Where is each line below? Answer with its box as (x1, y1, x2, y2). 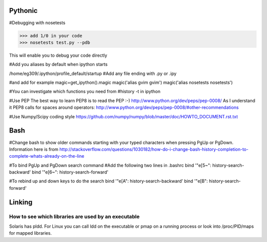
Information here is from (9, 146, 59, 152)
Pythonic (9, 6, 38, 15)
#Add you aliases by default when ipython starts (9, 62, 108, 68)
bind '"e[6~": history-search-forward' (32, 169, 109, 175)
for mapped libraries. (9, 230, 52, 236)
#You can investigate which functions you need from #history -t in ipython (9, 89, 161, 95)
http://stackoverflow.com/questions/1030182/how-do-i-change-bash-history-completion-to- (59, 146, 249, 152)
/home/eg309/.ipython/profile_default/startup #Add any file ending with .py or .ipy (9, 70, 177, 76)
